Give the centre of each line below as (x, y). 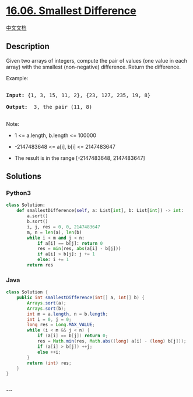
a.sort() (38, 216)
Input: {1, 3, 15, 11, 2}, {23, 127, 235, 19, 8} (78, 95)
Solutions (24, 177)
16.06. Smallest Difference (71, 11)
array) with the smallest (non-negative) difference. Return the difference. (93, 67)
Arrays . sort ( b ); (47, 309)
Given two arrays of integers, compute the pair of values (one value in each (97, 60)
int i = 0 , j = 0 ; (49, 319)
